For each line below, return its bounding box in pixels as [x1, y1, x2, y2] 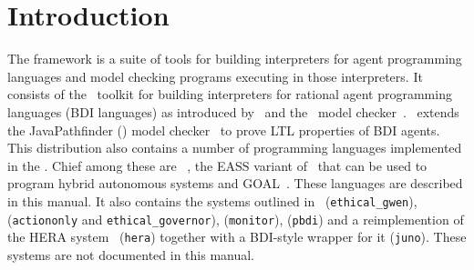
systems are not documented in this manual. [7, 245, 254, 264]
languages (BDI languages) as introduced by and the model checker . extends [7, 102, 459, 121]
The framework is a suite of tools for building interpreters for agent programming [7, 49, 462, 68]
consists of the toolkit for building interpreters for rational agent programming [7, 85, 452, 104]
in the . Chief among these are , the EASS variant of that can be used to [7, 155, 428, 175]
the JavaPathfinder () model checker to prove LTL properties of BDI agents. [7, 120, 440, 139]
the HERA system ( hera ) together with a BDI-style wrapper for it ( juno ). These [7, 227, 467, 246]
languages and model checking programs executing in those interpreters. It [7, 66, 423, 85]
